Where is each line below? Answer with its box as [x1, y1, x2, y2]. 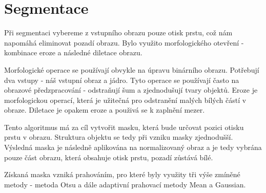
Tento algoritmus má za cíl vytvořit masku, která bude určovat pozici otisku [4, 121, 244, 132]
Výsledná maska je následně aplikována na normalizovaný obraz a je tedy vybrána [4, 142, 262, 153]
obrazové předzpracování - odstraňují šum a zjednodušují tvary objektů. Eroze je [4, 84, 258, 95]
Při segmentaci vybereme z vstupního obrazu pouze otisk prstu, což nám [4, 27, 233, 38]
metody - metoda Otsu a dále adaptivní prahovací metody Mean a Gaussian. [4, 179, 246, 189]
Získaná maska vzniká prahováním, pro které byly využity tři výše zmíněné [4, 169, 240, 180]
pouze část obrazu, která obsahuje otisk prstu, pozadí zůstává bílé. [4, 152, 213, 162]
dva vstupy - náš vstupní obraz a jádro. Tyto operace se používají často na [4, 74, 239, 85]
